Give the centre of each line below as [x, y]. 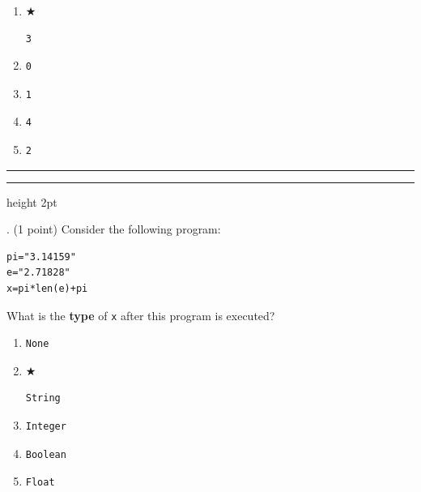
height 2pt [32, 201]
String [43, 398]
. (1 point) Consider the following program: [114, 229]
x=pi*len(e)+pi [47, 288]
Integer [46, 426]
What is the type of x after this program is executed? [141, 315]
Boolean [46, 454]
